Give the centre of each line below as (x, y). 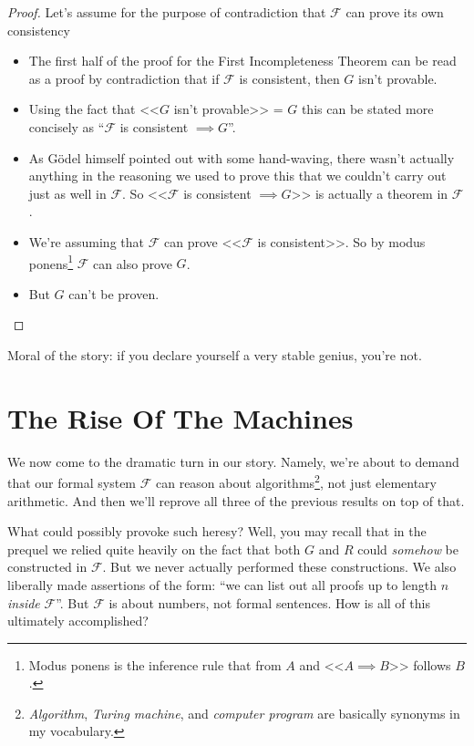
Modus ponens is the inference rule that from (155, 664)
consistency (39, 30)
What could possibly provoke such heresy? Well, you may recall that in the (217, 531)
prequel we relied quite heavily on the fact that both (154, 549)
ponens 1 (51, 262)
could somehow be (408, 549)
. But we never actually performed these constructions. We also (279, 567)
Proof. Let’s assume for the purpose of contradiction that (167, 12)
